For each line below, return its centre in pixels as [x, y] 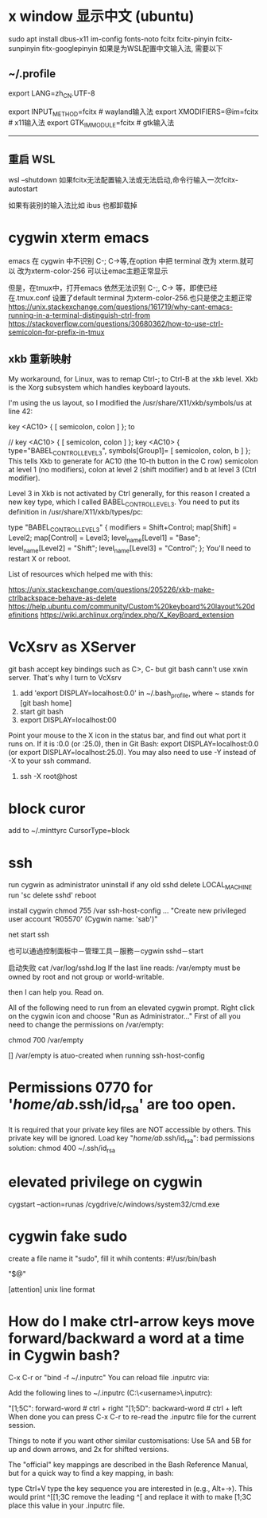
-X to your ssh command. [50, 761]
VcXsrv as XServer [72, 647]
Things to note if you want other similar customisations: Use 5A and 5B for [130, 1441]
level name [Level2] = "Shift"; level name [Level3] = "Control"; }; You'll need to [130, 549]
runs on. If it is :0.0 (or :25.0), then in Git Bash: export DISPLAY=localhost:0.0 [133, 744]
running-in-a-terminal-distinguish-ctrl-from [79, 315]
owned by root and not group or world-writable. [86, 977]
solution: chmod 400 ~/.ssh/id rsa [62, 1149]
